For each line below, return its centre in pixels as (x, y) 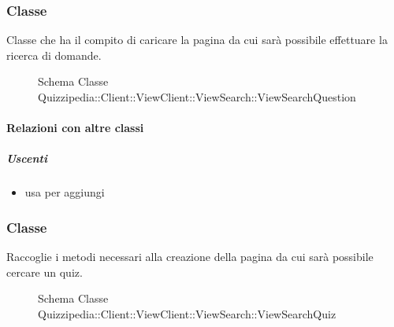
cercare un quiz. (45, 272)
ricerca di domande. (54, 55)
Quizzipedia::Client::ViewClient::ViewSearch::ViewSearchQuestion (197, 97)
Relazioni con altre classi (75, 128)
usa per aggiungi (65, 192)
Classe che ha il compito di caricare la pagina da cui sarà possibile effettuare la (197, 40)
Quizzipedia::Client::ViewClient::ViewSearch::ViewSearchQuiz (187, 313)
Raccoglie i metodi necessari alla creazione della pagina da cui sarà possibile (190, 257)
